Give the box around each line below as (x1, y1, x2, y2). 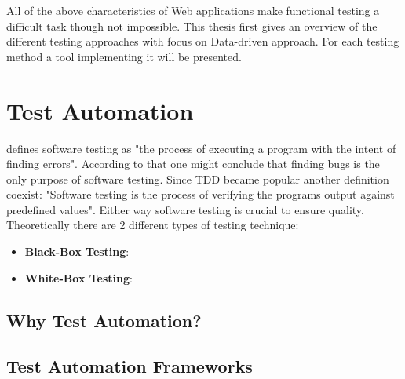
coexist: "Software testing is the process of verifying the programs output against (6, 186, 395, 202)
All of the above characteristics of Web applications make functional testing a (6, 2, 380, 18)
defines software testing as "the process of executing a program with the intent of (6, 140, 396, 156)
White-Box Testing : (24, 269, 133, 286)
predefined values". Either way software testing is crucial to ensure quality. (6, 201, 364, 217)
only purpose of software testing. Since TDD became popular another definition (6, 170, 389, 187)
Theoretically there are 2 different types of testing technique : (6, 217, 299, 233)
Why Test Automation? (6, 308, 202, 332)
